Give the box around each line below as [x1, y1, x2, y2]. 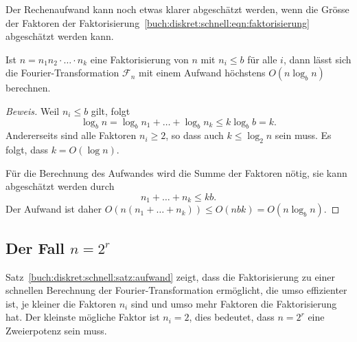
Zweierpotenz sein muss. [5, 323, 107, 337]
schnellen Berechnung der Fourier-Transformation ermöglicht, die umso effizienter [5, 283, 347, 297]
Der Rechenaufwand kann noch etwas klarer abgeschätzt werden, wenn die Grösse [5, 2, 349, 16]
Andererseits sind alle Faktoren [5, 128, 137, 142]
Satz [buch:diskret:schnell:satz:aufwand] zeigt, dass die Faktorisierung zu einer [5, 269, 335, 284]
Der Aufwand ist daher [5, 202, 102, 216]
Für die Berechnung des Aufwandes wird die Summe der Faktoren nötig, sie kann [5, 165, 347, 180]
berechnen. [5, 81, 51, 95]
